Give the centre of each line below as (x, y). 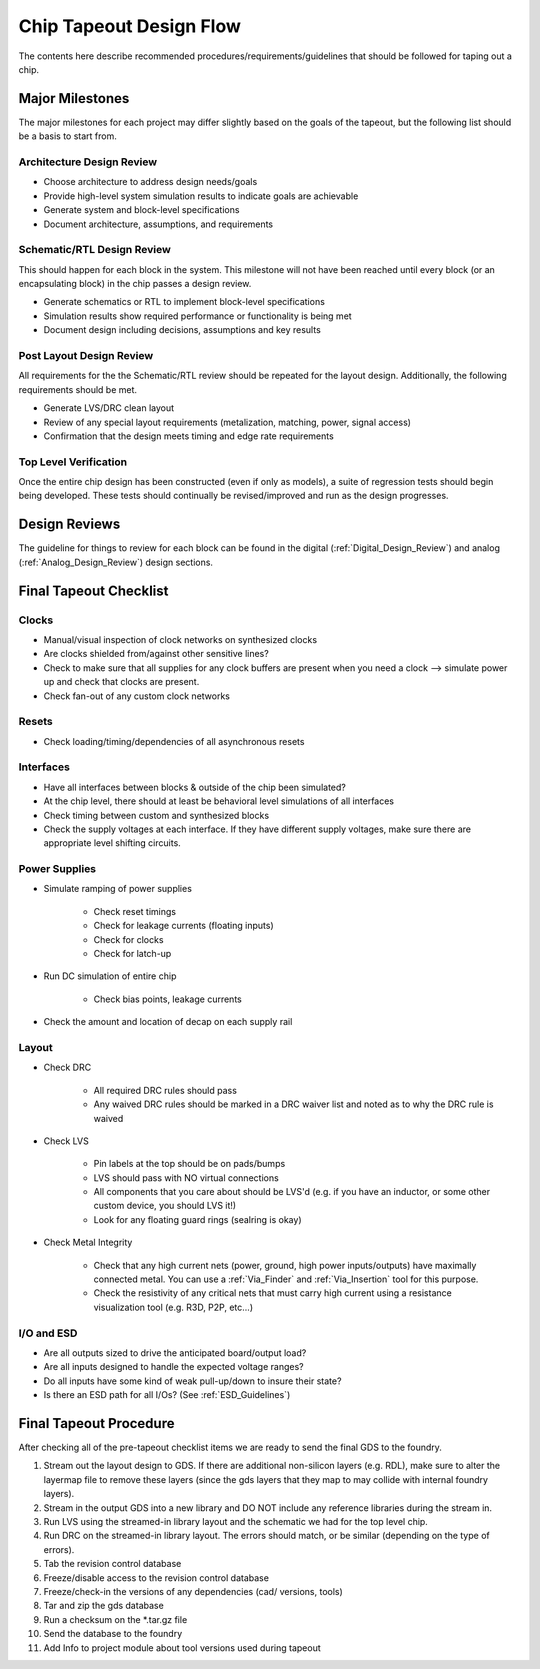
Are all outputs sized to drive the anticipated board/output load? (175, 1352)
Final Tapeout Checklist (93, 590)
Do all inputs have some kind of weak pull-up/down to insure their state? (192, 1381)
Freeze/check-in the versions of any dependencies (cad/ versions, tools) (193, 1591)
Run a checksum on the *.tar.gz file (115, 1619)
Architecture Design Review (88, 162)
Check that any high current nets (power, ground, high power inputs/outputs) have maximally (285, 1265)
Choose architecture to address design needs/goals (150, 182)
